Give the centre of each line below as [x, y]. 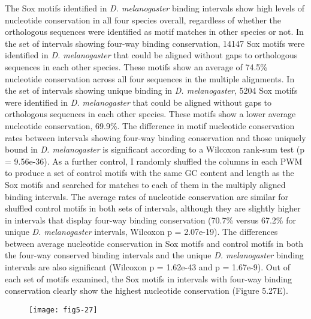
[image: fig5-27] [63, 310]
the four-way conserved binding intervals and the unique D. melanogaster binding [154, 255]
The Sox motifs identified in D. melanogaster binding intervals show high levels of [155, 8]
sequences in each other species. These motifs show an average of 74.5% [136, 66]
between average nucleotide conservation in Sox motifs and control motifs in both [154, 243]
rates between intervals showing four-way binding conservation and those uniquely [155, 137]
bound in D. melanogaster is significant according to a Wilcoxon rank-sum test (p [155, 149]
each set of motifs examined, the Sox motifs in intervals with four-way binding [149, 278]
